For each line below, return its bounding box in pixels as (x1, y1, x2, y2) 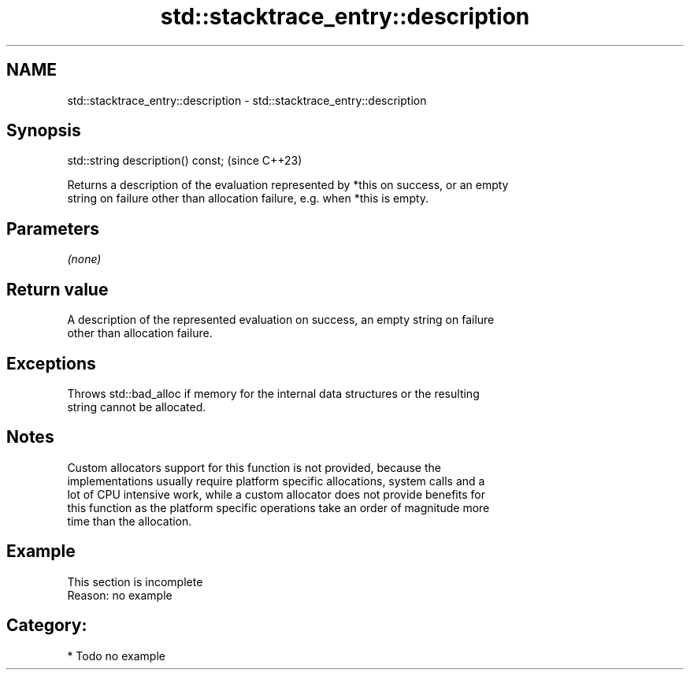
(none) (67, 252, 102, 266)
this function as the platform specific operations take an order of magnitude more (67, 500, 490, 514)
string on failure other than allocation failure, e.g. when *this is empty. (67, 191, 429, 206)
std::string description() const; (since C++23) (67, 154, 302, 168)
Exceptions (6, 353, 96, 373)
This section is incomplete (67, 574, 203, 589)
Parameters (6, 218, 99, 239)
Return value (6, 279, 109, 299)
